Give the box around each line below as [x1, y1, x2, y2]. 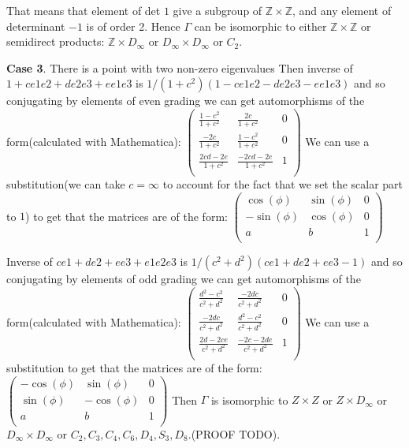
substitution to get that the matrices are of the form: [6, 360, 262, 376]
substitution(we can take [6, 176, 125, 192]
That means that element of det [6, 2, 161, 18]
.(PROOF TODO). [188, 425, 281, 442]
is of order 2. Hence [86, 17, 180, 34]
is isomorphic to [210, 391, 288, 408]
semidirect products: [6, 33, 105, 50]
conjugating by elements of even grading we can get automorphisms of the [6, 92, 365, 109]
